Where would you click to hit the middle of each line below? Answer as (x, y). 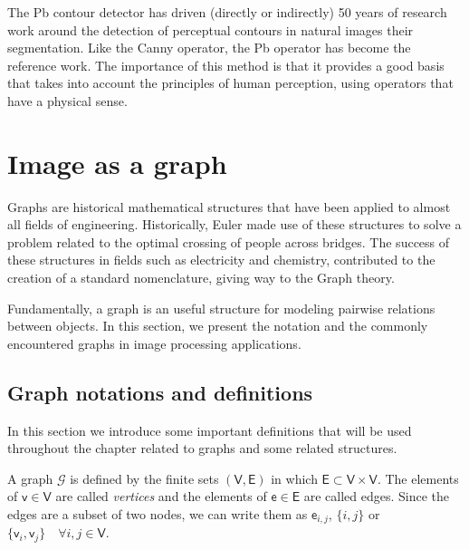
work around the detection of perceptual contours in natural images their (211, 29)
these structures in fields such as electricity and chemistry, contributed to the (221, 260)
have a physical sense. (67, 100)
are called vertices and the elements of (161, 496)
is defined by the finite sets (144, 478)
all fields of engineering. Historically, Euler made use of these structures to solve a (234, 224)
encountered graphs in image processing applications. (154, 343)
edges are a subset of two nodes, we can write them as (158, 514)
